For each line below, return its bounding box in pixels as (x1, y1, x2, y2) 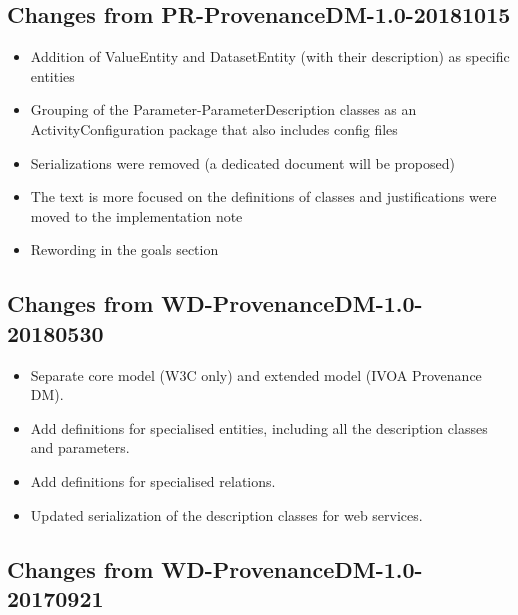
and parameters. (30, 437, 130, 458)
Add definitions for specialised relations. (30, 470, 276, 491)
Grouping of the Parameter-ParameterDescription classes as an (30, 99, 417, 120)
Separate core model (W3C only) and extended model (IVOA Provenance (30, 364, 482, 385)
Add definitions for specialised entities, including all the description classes (30, 417, 488, 438)
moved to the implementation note (30, 205, 243, 226)
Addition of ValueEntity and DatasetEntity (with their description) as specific (30, 46, 510, 67)
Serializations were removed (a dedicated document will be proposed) (30, 152, 455, 173)
